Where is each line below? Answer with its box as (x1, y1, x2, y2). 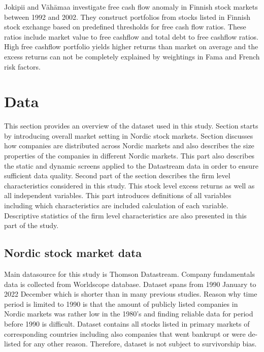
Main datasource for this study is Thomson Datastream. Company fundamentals (4, 269, 255, 279)
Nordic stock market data (4, 245, 142, 261)
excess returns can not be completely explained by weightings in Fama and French (4, 51, 260, 61)
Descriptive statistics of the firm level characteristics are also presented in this (4, 210, 247, 220)
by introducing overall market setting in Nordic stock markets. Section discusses (4, 130, 253, 141)
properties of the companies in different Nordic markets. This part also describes (4, 150, 255, 161)
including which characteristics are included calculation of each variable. (4, 200, 228, 211)
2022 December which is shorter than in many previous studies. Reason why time (4, 289, 257, 299)
